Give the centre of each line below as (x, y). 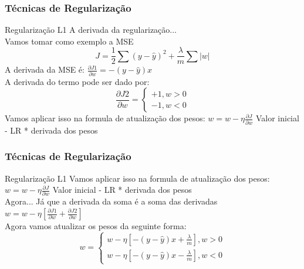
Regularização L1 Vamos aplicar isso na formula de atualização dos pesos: (137, 178)
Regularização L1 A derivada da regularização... (91, 30)
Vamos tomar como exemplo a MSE (69, 41)
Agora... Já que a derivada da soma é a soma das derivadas (111, 201)
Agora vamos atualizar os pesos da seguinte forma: (96, 226)
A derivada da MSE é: (45, 69)
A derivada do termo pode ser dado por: (77, 81)
